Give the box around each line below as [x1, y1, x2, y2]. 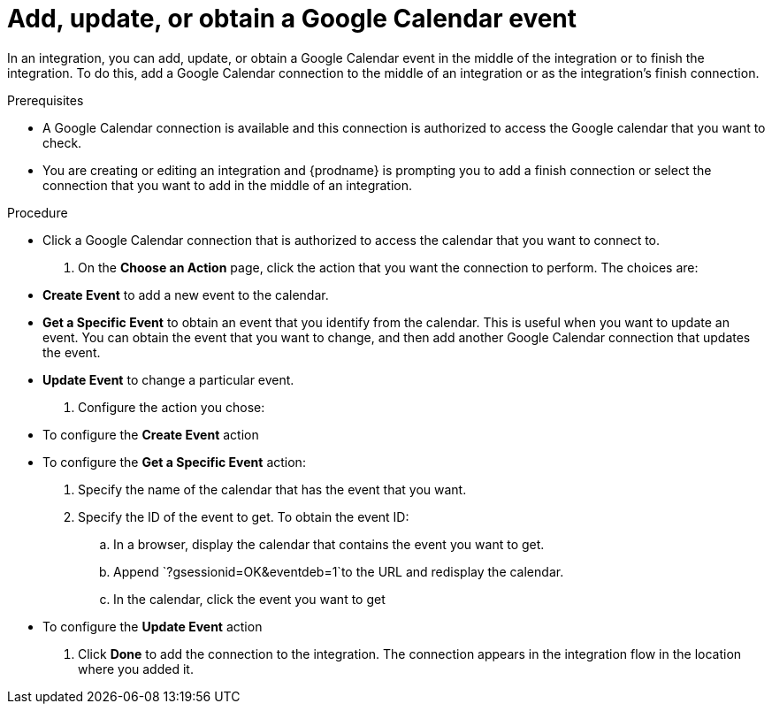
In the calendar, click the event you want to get [113, 591, 386, 607]
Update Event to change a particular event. [42, 371, 294, 387]
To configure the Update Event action [42, 618, 263, 634]
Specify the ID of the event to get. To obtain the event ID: [78, 508, 409, 524]
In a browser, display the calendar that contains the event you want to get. [113, 536, 545, 552]
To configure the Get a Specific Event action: [42, 454, 306, 470]
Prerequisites [7, 92, 84, 108]
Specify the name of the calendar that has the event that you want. [78, 481, 467, 497]
